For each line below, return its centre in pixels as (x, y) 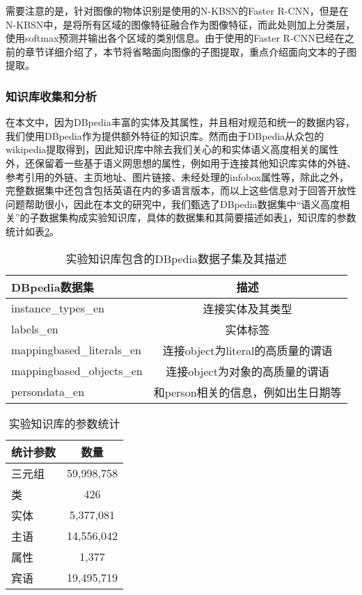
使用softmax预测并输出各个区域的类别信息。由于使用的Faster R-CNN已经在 (175, 38)
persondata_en (48, 392)
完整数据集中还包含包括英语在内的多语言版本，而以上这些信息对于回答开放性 (181, 190)
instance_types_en (58, 308)
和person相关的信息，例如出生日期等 (247, 392)
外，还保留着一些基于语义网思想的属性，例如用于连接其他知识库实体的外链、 (181, 162)
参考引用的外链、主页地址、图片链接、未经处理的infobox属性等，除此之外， (178, 176)
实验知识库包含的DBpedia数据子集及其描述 (176, 258)
